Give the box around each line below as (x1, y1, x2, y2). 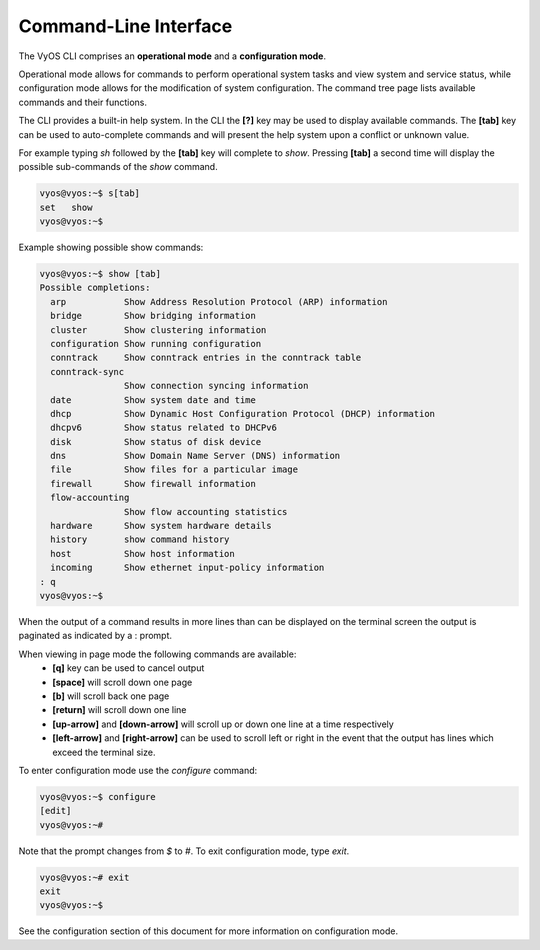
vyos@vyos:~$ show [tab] (39, 268, 162, 280)
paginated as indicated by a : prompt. (18, 630, 173, 642)
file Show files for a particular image (50, 464, 299, 475)
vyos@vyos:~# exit (39, 871, 130, 883)
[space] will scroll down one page (52, 676, 193, 688)
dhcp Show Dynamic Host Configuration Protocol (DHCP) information (50, 408, 435, 419)
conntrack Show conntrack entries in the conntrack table (50, 352, 362, 364)
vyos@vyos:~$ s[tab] (39, 188, 140, 199)
